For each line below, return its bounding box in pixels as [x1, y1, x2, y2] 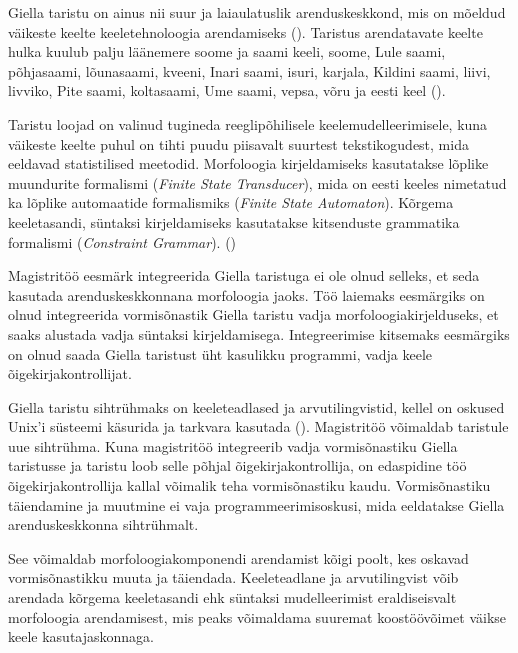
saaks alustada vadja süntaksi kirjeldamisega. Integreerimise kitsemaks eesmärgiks [8, 323, 510, 344]
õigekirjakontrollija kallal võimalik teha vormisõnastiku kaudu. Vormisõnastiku [8, 475, 491, 496]
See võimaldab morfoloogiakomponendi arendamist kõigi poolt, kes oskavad [8, 547, 469, 568]
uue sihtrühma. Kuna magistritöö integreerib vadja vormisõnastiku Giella [8, 435, 458, 456]
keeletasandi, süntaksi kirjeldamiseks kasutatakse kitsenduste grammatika [8, 211, 460, 232]
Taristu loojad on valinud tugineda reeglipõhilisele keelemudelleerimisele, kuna [8, 113, 488, 134]
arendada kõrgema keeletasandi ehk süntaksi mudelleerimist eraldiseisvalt [8, 587, 457, 608]
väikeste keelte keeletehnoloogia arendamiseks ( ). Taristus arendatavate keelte [8, 21, 483, 42]
